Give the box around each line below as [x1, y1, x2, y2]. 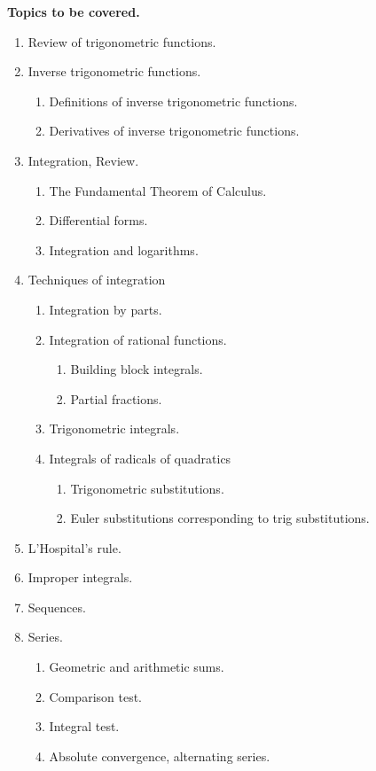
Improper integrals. [27, 568, 133, 587]
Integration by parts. [49, 300, 162, 318]
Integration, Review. [27, 151, 139, 169]
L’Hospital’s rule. [27, 538, 121, 557]
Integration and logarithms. [49, 240, 199, 259]
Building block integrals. [70, 360, 203, 378]
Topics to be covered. [7, 3, 140, 20]
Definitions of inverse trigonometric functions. [49, 91, 298, 110]
